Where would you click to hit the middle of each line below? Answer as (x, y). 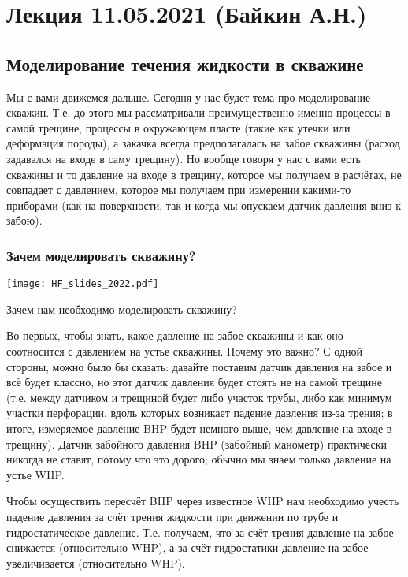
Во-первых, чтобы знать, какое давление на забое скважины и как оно (175, 335)
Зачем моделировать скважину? (101, 255)
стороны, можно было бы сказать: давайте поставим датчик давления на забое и (199, 366)
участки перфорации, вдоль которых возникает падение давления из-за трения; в (200, 413)
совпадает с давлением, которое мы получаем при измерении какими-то (179, 190)
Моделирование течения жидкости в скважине (185, 63)
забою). (24, 220)
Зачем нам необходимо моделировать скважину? (122, 309)
